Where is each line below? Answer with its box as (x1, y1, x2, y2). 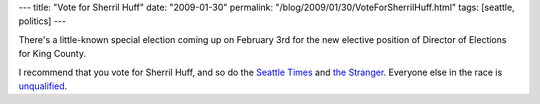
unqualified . (18, 80, 68, 92)
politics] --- (18, 15, 67, 27)
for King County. (18, 48, 87, 60)
